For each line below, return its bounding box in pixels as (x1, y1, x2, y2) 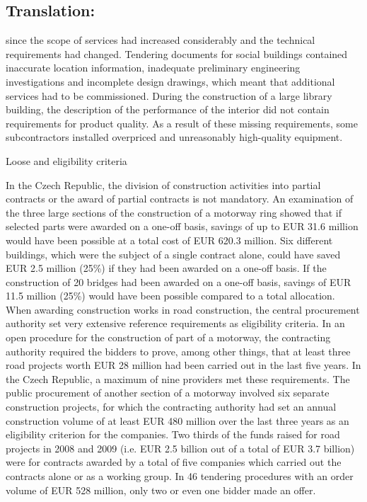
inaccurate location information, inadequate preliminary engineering (6, 60, 301, 75)
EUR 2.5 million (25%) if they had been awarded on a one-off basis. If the (6, 261, 327, 275)
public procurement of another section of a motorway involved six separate (6, 385, 330, 400)
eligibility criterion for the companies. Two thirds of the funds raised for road (6, 427, 340, 442)
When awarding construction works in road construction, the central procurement (6, 302, 360, 316)
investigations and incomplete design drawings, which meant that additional (6, 74, 335, 89)
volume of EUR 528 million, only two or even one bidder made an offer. (6, 482, 316, 497)
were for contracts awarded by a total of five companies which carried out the (6, 455, 342, 469)
